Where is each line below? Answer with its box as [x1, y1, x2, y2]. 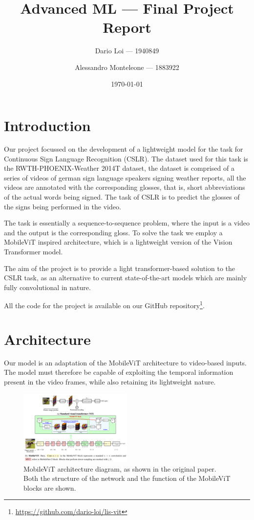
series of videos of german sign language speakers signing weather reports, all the [4, 172, 246, 182]
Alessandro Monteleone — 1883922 [75, 62, 179, 72]
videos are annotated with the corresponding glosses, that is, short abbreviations [4, 182, 245, 192]
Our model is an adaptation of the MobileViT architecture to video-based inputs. [4, 357, 247, 367]
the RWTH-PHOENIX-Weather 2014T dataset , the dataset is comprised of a [4, 163, 234, 173]
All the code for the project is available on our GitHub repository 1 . [4, 299, 205, 310]
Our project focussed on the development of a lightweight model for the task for [4, 144, 243, 154]
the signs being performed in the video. [4, 201, 121, 211]
